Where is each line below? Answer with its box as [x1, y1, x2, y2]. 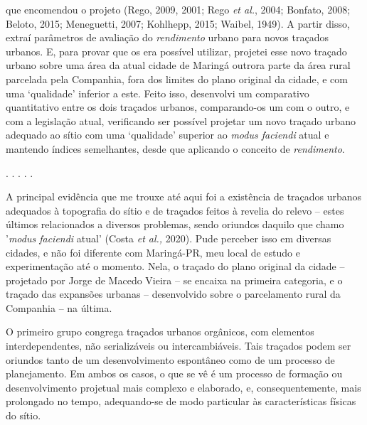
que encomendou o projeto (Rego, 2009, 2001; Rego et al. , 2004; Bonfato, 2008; [6, 2, 351, 16]
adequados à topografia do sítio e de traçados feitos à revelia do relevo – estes [6, 203, 344, 217]
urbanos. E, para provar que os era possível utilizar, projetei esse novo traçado [6, 43, 347, 58]
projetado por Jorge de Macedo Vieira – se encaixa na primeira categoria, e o [6, 272, 343, 287]
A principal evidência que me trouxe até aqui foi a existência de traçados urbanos [6, 189, 362, 204]
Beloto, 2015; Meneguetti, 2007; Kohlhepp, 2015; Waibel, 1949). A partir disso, [6, 16, 350, 31]
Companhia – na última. [6, 300, 112, 315]
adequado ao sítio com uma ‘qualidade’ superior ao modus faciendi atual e [6, 127, 329, 142]
